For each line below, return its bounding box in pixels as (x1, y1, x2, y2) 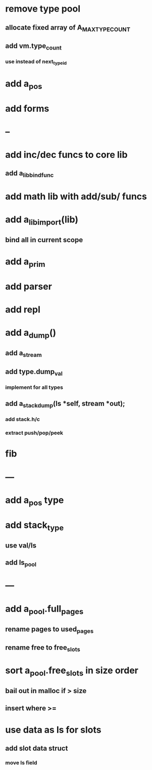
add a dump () (5, 327, 57, 340)
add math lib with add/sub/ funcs (5, 191, 147, 202)
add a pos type (5, 494, 64, 508)
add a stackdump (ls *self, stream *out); (5, 399, 125, 410)
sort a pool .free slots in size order (5, 665, 139, 678)
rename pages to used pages (5, 625, 94, 635)
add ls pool (5, 558, 37, 568)
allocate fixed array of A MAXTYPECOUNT (5, 23, 130, 33)
